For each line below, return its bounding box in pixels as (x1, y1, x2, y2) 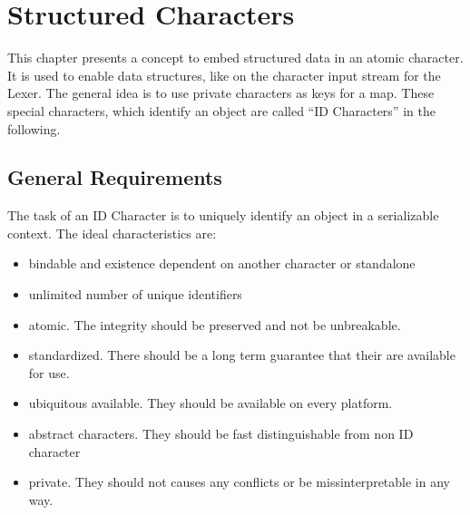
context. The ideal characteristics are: (7, 223, 217, 242)
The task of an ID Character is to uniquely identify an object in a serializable (7, 206, 439, 225)
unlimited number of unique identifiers (28, 285, 242, 304)
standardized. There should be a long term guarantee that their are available (28, 345, 455, 364)
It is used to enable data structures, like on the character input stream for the (7, 65, 441, 84)
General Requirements (7, 163, 222, 191)
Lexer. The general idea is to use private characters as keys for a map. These (7, 83, 435, 102)
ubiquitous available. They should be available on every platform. (28, 394, 393, 413)
